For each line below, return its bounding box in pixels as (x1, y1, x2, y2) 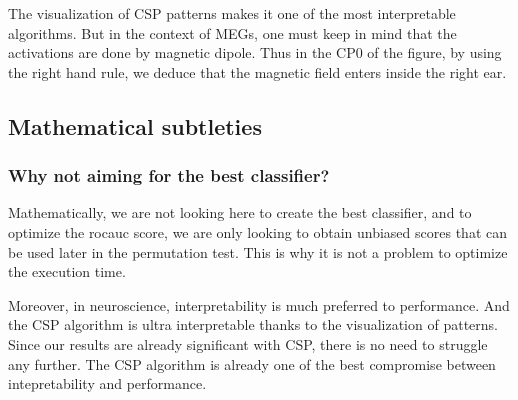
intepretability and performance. (8, 373, 207, 394)
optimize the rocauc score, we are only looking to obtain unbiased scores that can (8, 221, 507, 242)
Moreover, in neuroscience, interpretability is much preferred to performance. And (8, 294, 510, 315)
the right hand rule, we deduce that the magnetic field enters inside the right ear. (8, 61, 507, 82)
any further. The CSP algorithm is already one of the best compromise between (8, 353, 496, 374)
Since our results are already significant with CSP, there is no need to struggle (8, 333, 488, 354)
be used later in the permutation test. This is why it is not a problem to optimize (8, 241, 508, 262)
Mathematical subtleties (8, 110, 262, 141)
